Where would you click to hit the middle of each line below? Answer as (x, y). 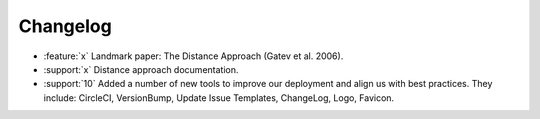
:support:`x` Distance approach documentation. (141, 69)
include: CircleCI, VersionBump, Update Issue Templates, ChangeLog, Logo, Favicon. (219, 97)
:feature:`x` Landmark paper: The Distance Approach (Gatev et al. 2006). (193, 56)
